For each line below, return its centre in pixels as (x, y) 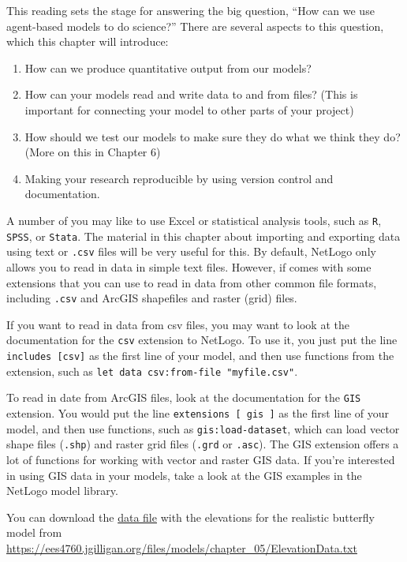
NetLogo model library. (62, 491)
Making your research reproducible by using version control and (179, 178)
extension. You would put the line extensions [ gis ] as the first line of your (198, 412)
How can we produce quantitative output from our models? (168, 67)
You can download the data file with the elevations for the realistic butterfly (190, 517)
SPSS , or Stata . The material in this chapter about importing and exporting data (203, 236)
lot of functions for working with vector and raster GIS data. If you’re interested (201, 459)
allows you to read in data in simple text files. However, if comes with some (189, 266)
